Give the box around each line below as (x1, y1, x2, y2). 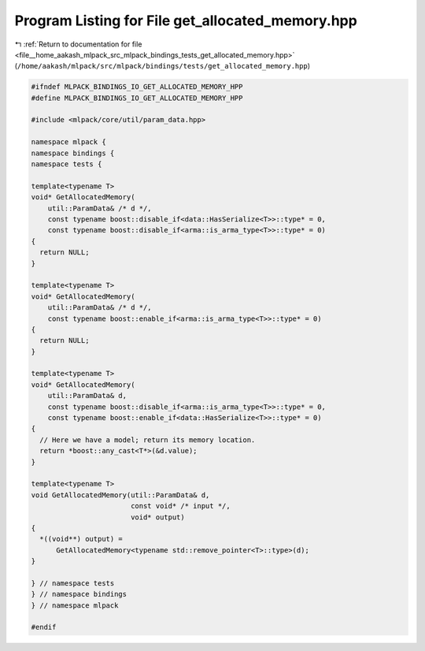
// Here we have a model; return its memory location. (39, 435, 256, 445)
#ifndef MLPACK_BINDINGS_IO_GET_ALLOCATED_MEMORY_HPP (31, 83, 243, 91)
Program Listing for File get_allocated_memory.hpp (14, 12, 357, 29)
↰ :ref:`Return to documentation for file (14, 39, 142, 49)
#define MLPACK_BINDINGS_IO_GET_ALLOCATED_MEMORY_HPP (31, 93, 243, 102)
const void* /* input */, (130, 501, 231, 511)
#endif (31, 623, 57, 632)
